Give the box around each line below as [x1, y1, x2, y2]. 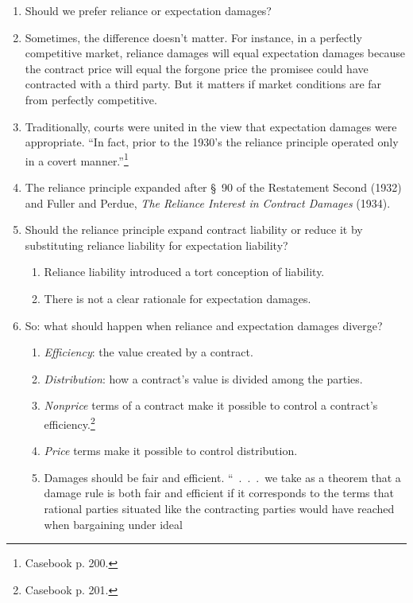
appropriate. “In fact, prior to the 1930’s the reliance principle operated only [25, 134, 399, 150]
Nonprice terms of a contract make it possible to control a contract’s [44, 397, 378, 414]
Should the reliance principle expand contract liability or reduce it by [25, 221, 363, 238]
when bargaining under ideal [44, 515, 183, 532]
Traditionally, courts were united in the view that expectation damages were [25, 118, 397, 134]
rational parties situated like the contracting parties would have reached [44, 500, 395, 516]
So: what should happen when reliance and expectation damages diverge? [25, 317, 383, 333]
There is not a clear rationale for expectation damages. [44, 290, 311, 306]
